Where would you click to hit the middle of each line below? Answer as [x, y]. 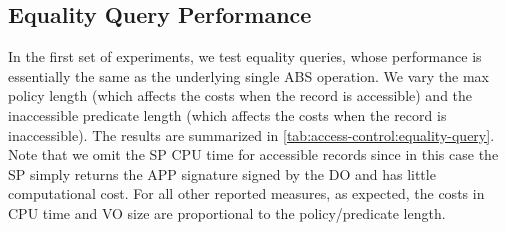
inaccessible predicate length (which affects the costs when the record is [227, 114]
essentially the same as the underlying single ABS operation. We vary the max [248, 75]
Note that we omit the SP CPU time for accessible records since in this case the [253, 154]
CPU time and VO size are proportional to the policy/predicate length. [227, 212]
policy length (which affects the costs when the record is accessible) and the [240, 95]
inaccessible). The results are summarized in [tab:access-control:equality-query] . [251, 134]
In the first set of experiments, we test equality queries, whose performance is [245, 56]
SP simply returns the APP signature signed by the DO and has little [222, 173]
